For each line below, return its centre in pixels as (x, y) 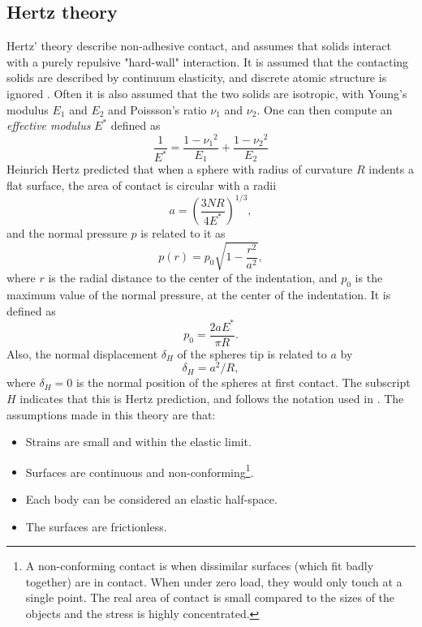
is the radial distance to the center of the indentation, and (193, 278)
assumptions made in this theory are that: (111, 414)
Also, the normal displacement (82, 353)
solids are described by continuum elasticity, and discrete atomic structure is (197, 77)
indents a (391, 169)
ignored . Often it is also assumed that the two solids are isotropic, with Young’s (207, 93)
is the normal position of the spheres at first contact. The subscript (243, 382)
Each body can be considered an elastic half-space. (151, 499)
